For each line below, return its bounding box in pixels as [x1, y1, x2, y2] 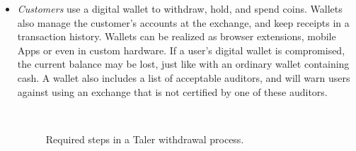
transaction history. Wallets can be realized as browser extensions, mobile [17, 29, 336, 44]
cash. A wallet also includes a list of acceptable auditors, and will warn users [17, 70, 350, 85]
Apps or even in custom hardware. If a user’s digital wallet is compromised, [17, 42, 345, 57]
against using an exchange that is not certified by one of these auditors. [17, 84, 328, 99]
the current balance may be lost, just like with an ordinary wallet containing [17, 56, 350, 71]
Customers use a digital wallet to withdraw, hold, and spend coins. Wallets [17, 1, 343, 16]
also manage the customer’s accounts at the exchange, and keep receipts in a [17, 15, 350, 30]
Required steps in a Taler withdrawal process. [45, 131, 244, 146]
